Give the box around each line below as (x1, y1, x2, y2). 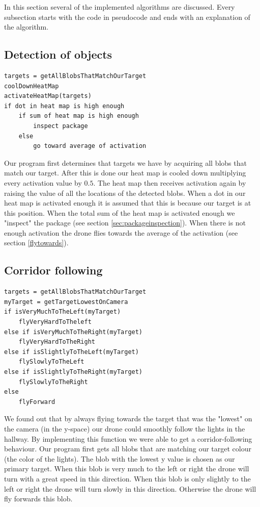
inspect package (33, 122, 88, 130)
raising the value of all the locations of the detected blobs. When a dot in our (4, 187, 246, 198)
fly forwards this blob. (4, 493, 73, 504)
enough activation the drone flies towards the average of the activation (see (4, 227, 238, 238)
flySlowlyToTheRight (18, 378, 88, 386)
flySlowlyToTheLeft (18, 358, 84, 366)
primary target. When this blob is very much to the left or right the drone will (4, 463, 249, 474)
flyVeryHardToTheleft (18, 318, 92, 326)
